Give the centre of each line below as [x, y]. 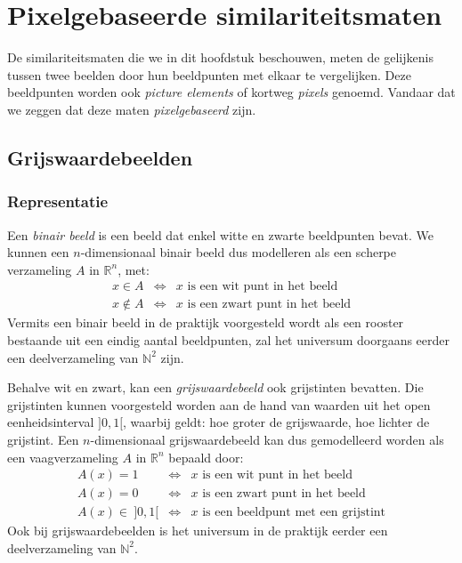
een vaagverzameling [63, 457]
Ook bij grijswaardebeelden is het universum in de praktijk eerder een [198, 531]
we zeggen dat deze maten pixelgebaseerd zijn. [132, 109]
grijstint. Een [43, 439]
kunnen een [38, 252]
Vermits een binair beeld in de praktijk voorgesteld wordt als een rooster [206, 322]
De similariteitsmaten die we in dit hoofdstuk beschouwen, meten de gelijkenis [220, 57]
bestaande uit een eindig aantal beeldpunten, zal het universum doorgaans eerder [229, 339]
